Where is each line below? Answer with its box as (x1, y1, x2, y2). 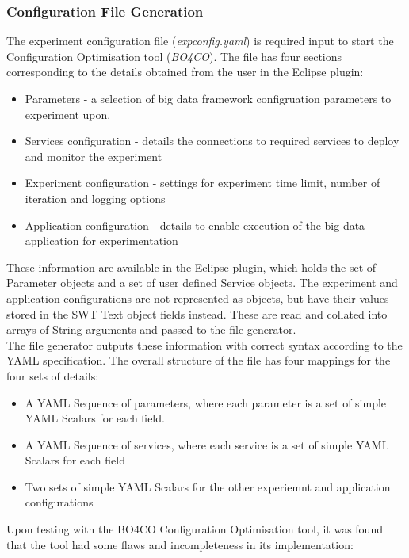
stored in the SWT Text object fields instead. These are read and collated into (6, 305, 388, 322)
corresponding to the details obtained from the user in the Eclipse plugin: (6, 63, 364, 80)
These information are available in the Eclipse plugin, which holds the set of (6, 258, 377, 275)
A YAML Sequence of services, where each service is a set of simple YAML (25, 436, 389, 453)
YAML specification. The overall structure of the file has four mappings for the (6, 352, 391, 369)
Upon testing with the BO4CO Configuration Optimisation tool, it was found (6, 521, 383, 537)
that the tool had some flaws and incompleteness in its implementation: (6, 536, 354, 552)
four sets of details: (6, 367, 99, 384)
